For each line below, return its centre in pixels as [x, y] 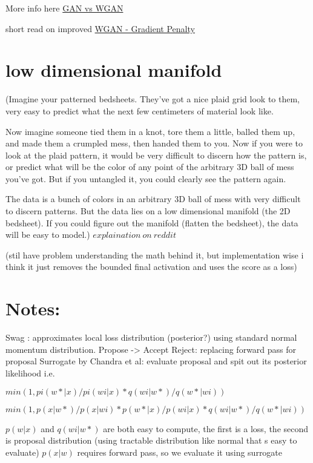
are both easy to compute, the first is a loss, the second [206, 428]
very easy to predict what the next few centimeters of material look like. [140, 110]
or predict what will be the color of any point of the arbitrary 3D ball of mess [150, 167]
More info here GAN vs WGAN [64, 8]
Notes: [33, 308]
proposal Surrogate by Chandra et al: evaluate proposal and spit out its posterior [156, 361]
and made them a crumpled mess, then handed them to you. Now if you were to [154, 143]
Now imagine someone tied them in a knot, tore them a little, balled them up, [150, 131]
